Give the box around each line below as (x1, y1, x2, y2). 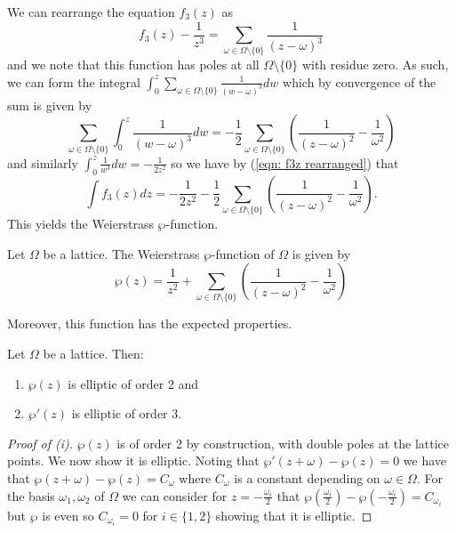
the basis (7, 486, 55, 505)
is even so (42, 505, 94, 524)
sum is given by (7, 95, 92, 114)
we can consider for (122, 486, 228, 505)
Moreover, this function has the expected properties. (7, 314, 292, 333)
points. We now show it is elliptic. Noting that (7, 451, 260, 470)
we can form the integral (7, 72, 140, 91)
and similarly (7, 153, 78, 172)
